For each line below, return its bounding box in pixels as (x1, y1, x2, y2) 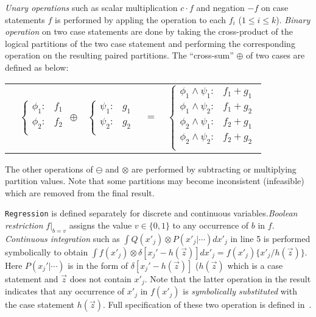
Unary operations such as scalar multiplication (5, 1, 178, 13)
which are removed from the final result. (5, 186, 155, 199)
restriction (5, 219, 43, 232)
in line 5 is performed (230, 232, 311, 244)
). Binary (276, 13, 311, 26)
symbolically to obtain (5, 245, 88, 258)
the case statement (5, 298, 75, 311)
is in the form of (68, 258, 128, 271)
